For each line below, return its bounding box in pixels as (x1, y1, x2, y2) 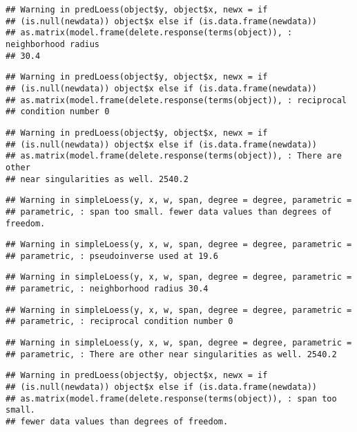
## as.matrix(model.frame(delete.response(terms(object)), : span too (6, 393, 337, 404)
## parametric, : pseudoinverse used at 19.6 (6, 251, 218, 261)
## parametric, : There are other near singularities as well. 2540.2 (6, 349, 337, 359)
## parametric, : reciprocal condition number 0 (6, 316, 233, 327)
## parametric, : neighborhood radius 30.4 (6, 284, 209, 294)
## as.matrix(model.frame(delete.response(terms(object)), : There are (6, 151, 342, 161)
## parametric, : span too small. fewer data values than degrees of (6, 206, 332, 217)
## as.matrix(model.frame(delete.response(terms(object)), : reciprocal (6, 95, 347, 105)
